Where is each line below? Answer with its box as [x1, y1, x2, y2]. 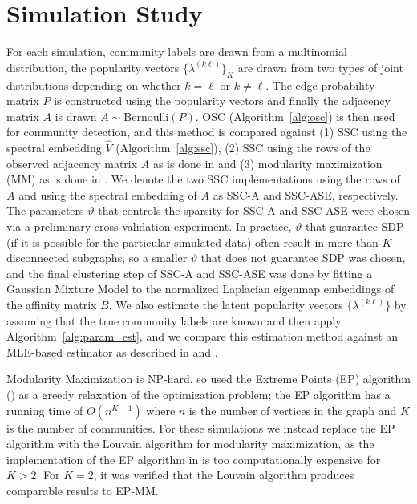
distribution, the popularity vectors [6, 58, 180, 75]
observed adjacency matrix [6, 155, 138, 171]
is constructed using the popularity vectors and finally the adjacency [54, 92, 391, 109]
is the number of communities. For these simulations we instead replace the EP [6, 419, 395, 436]
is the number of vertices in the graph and [188, 401, 397, 418]
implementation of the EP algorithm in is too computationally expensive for [6, 450, 381, 467]
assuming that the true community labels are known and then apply [6, 312, 342, 329]
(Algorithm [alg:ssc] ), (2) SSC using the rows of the [115, 139, 370, 156]
